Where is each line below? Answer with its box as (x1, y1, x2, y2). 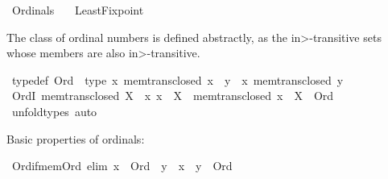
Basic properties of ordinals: (6, 130, 145, 147)
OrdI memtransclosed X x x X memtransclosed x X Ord (11, 87, 334, 104)
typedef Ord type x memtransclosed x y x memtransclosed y (11, 71, 344, 88)
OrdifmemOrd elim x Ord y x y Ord (11, 157, 233, 174)
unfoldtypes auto (11, 102, 97, 119)
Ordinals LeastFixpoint (11, 2, 144, 18)
